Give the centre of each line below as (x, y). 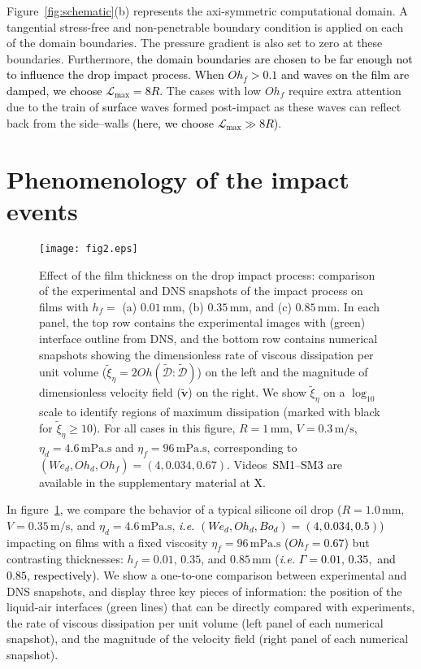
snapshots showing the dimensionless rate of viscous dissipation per (206, 354)
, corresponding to (252, 447)
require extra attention (345, 90)
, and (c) (270, 306)
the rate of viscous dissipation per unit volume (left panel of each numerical (195, 622)
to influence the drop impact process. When (115, 74)
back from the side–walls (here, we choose (110, 123)
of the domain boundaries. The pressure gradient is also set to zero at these (195, 43)
